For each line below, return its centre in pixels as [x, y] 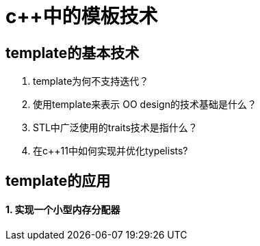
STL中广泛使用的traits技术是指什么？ [115, 128]
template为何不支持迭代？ [91, 81]
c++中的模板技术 [82, 16]
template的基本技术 [73, 53]
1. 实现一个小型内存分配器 [63, 210]
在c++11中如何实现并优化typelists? [110, 151]
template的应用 [58, 180]
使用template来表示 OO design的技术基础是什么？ [145, 105]
